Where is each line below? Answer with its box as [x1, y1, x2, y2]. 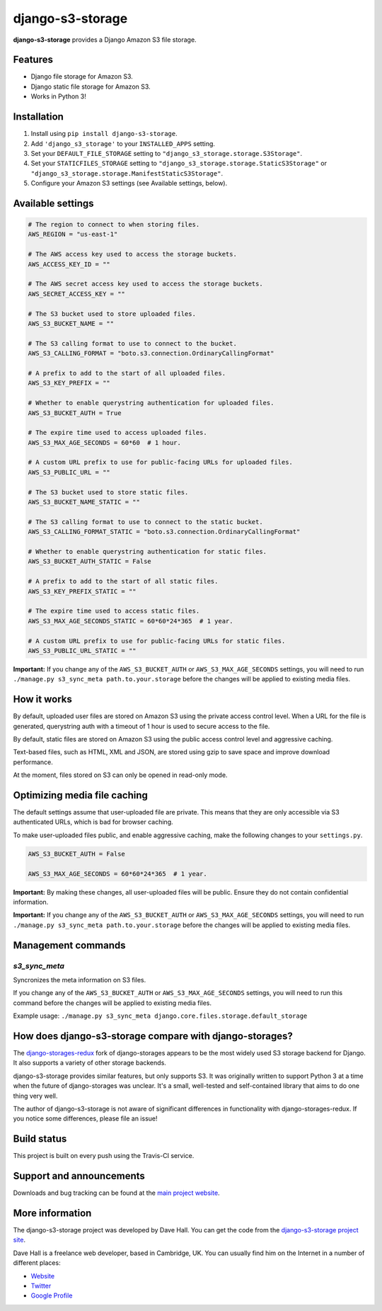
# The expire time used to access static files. [28, 607, 200, 615]
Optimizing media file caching [13, 789, 149, 801]
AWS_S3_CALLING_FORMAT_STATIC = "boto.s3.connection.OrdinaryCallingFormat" [28, 528, 301, 536]
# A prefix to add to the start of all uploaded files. [28, 369, 226, 377]
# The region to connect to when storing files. [28, 220, 200, 229]
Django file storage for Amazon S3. [30, 72, 134, 81]
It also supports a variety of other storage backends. [13, 1059, 166, 1067]
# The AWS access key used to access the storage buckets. [28, 250, 237, 259]
